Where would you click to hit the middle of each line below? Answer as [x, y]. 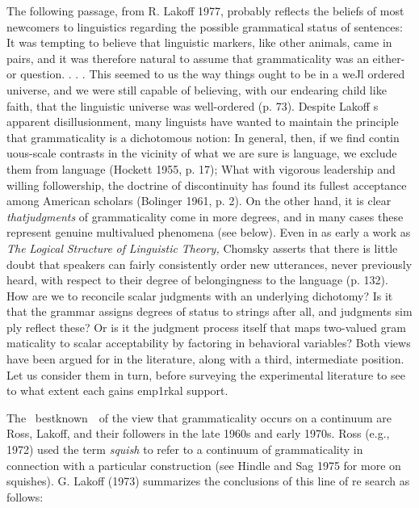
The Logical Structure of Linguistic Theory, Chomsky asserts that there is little [202, 248]
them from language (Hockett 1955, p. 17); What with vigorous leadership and [201, 168]
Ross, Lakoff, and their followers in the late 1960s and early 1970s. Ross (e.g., [198, 433]
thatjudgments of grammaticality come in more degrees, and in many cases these [205, 216]
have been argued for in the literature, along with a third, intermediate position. [205, 359]
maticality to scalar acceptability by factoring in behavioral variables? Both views [209, 343]
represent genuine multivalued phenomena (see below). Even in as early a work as [209, 232]
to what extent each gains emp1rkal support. [117, 390]
